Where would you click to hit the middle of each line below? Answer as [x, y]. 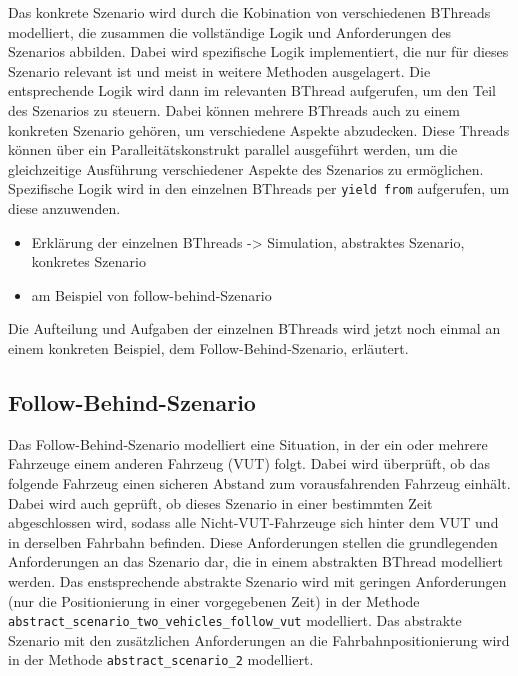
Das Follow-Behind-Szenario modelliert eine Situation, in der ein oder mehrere [248, 443]
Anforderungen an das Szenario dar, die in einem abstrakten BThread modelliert [255, 561]
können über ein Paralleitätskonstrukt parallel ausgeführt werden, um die [233, 149]
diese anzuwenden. [64, 208]
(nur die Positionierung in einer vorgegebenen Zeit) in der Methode [214, 600]
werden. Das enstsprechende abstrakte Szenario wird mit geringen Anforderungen [257, 580]
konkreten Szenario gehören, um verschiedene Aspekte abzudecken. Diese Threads [259, 129]
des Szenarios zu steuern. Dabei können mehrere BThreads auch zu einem [234, 109]
